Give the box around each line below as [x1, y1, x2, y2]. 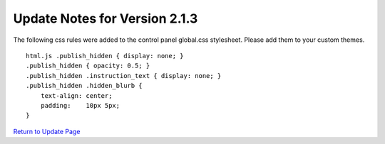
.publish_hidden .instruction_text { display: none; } [26, 72, 222, 79]
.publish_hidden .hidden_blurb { [26, 82, 143, 90]
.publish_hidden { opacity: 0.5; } [26, 62, 150, 70]
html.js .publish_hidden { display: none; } [26, 52, 185, 60]
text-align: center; [40, 92, 113, 99]
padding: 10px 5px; [40, 101, 120, 109]
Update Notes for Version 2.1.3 [13, 11, 198, 26]
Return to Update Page [13, 127, 81, 135]
